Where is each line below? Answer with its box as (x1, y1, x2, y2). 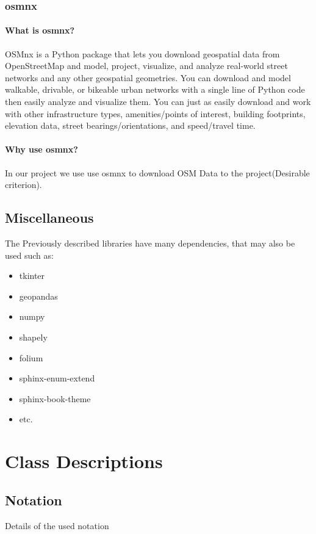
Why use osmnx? (5, 143, 78, 156)
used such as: (5, 248, 54, 261)
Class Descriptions (5, 449, 163, 474)
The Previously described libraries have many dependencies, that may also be (5, 236, 295, 249)
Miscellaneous (5, 208, 94, 227)
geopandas (19, 289, 58, 302)
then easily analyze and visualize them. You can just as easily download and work (5, 95, 311, 108)
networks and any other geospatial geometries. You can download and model (5, 71, 291, 84)
